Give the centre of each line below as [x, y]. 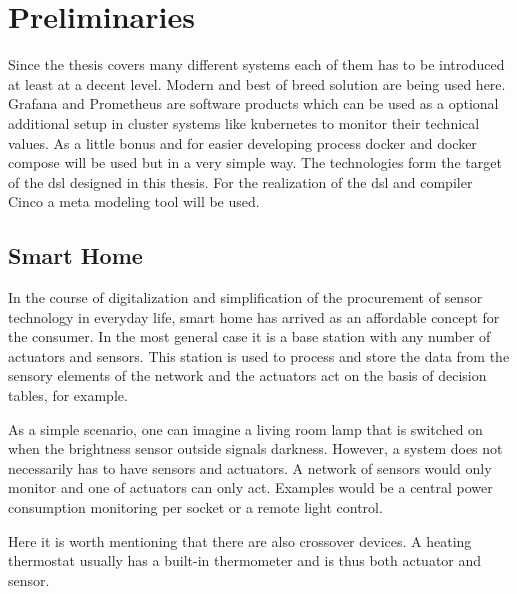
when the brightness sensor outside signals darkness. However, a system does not [255, 448]
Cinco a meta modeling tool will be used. [134, 201]
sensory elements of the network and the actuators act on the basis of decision [247, 375]
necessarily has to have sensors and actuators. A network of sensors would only [250, 467]
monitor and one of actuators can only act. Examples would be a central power [250, 487]
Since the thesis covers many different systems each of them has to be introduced [256, 64]
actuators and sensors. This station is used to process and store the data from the [259, 355]
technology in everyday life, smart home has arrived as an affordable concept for [254, 316]
